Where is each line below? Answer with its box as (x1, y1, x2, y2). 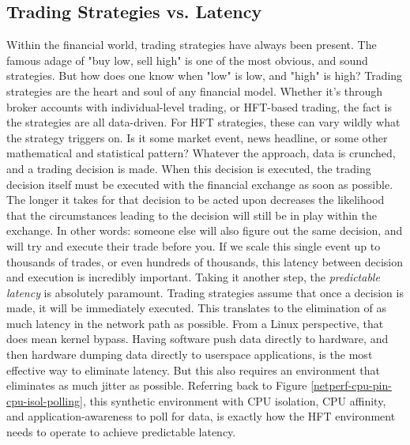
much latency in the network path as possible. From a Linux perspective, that (6, 315, 384, 331)
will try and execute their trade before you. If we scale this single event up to (6, 237, 381, 254)
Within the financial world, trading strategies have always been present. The (6, 36, 377, 53)
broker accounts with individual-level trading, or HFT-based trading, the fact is (6, 98, 392, 115)
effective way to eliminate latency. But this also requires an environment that (6, 361, 381, 378)
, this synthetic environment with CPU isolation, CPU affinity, (82, 392, 386, 409)
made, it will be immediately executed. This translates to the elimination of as (6, 300, 386, 316)
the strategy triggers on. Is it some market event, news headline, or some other (6, 129, 388, 145)
